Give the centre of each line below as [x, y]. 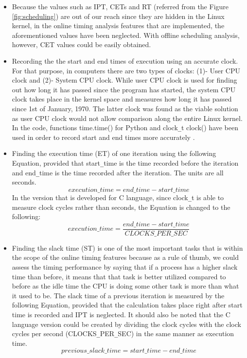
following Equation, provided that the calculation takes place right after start [127, 305]
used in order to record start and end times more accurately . [103, 137]
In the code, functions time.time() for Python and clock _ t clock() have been [125, 128]
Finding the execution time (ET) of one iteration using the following [114, 153]
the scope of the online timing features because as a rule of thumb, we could [125, 257]
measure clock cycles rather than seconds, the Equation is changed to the [121, 207]
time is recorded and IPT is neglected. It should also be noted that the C [121, 314]
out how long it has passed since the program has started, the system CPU [124, 89]
